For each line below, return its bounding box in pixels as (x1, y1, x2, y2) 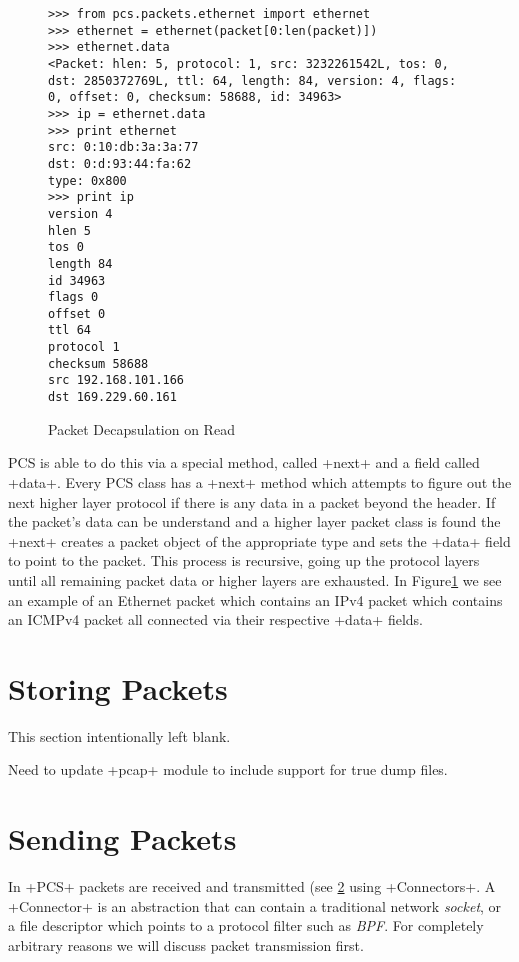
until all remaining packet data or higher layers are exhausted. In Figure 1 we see (8, 569, 502, 590)
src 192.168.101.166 (48, 373, 185, 388)
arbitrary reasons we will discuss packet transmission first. (8, 934, 364, 955)
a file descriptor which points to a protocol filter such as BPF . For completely (8, 915, 484, 936)
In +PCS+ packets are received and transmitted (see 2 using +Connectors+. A (8, 876, 496, 897)
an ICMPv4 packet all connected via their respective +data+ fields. (8, 609, 423, 630)
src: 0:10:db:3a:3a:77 (48, 140, 199, 155)
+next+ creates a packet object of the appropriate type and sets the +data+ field (8, 530, 511, 551)
